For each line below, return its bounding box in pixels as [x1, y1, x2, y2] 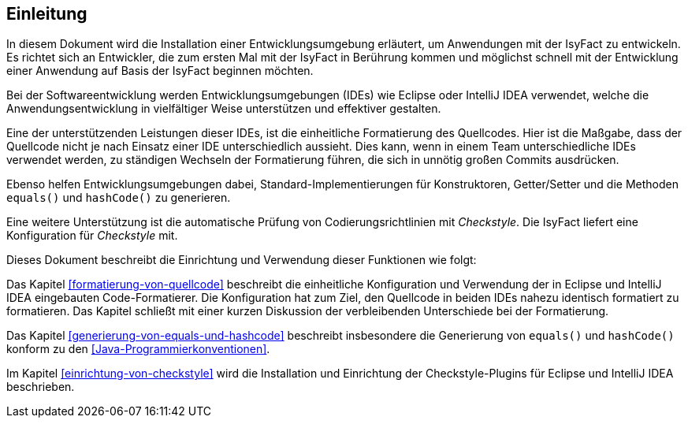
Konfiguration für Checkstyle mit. [6, 229, 178, 243]
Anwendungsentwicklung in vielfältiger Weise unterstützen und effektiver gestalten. [6, 102, 441, 116]
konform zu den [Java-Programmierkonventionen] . [6, 342, 270, 356]
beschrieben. [6, 380, 75, 394]
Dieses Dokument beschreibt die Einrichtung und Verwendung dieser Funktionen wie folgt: [6, 253, 477, 267]
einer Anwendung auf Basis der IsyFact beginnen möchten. [6, 64, 314, 78]
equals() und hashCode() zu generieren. [6, 191, 231, 205]
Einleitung [6, 4, 87, 24]
